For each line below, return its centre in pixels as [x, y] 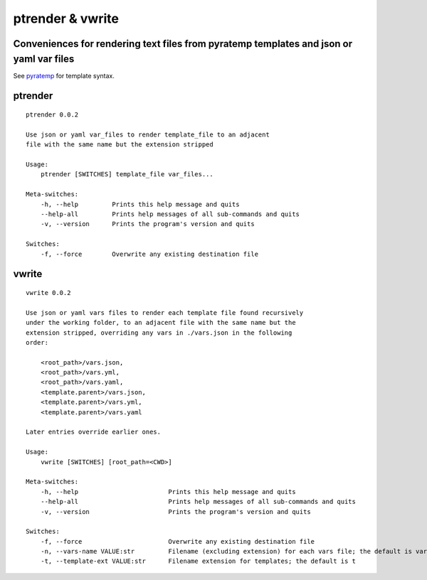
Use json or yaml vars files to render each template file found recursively [165, 312]
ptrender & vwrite [66, 18]
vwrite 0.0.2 [48, 292]
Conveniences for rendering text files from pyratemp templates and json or [183, 44]
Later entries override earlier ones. [94, 432]
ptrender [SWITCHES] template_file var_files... [127, 174]
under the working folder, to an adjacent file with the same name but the [161, 323]
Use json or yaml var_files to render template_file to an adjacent [148, 134]
